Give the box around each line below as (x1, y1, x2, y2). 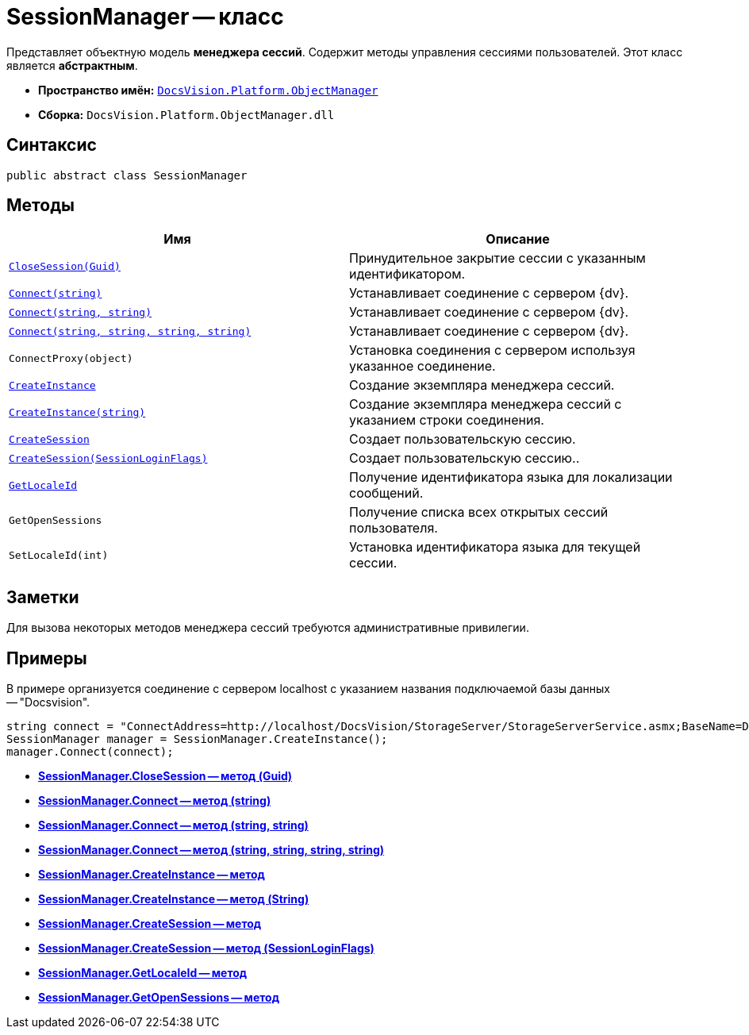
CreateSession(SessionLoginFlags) (9, 452, 208, 464)
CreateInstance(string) (9, 406, 146, 418)
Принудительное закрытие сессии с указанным (349, 250, 646, 267)
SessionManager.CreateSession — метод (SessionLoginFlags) (38, 941, 374, 956)
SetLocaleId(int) (9, 548, 109, 561)
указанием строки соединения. (349, 412, 544, 429)
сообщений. (349, 485, 424, 502)
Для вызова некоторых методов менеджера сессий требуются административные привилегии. (6, 621, 529, 635)
